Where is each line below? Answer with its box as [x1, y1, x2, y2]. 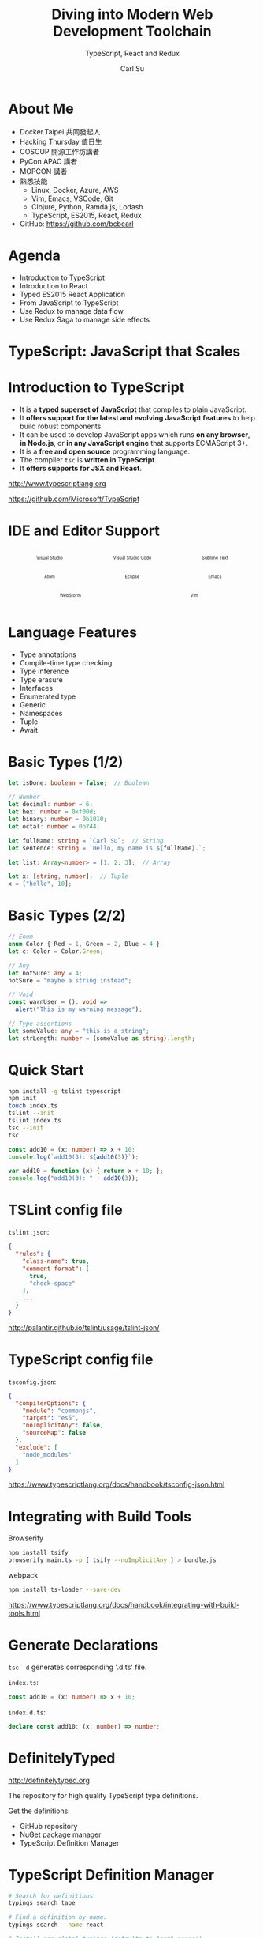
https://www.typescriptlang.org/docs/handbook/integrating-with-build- [8, 1601, 240, 1609]
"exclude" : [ [15, 1443, 58, 1451]
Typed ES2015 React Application [19, 289, 126, 299]
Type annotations [19, 650, 76, 659]
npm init [8, 1095, 37, 1103]
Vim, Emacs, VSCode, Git [31, 194, 114, 203]
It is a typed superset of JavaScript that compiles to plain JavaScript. [19, 405, 247, 414]
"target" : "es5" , [22, 1414, 80, 1422]
